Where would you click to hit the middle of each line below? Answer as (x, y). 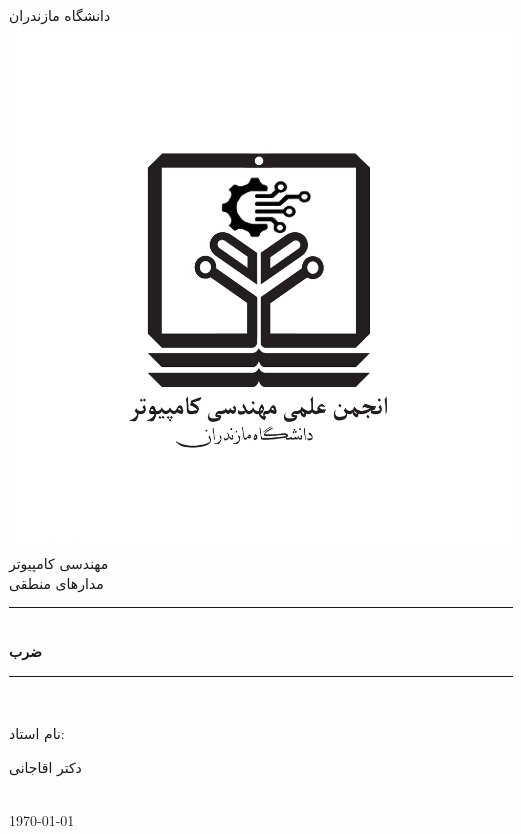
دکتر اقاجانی (45, 766)
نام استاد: (37, 733)
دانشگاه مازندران (60, 15)
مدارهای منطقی (56, 582)
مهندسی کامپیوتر (59, 563)
